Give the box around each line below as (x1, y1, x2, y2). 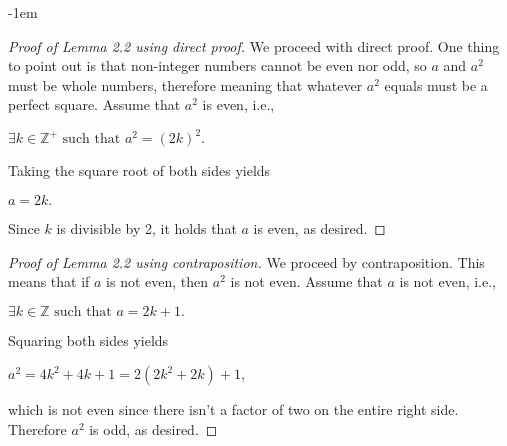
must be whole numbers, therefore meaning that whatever (8, 74, 363, 95)
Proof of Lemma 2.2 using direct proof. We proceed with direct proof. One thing (8, 35, 500, 56)
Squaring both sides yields (8, 329, 169, 350)
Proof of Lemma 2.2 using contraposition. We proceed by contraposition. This (8, 251, 485, 272)
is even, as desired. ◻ (253, 218, 386, 239)
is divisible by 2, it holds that (56, 218, 237, 239)
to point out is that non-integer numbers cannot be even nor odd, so (8, 55, 427, 76)
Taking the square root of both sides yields (8, 160, 271, 181)
